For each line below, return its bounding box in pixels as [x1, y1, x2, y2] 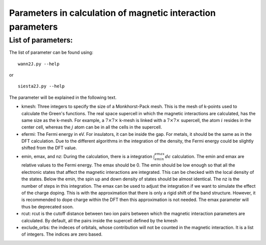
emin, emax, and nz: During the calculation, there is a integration [21, 153, 153, 159]
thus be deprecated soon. [21, 204, 74, 209]
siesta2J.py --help [18, 83, 65, 89]
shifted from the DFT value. [21, 145, 77, 151]
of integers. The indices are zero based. [21, 231, 103, 237]
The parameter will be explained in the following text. [9, 94, 117, 100]
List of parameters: [9, 36, 73, 44]
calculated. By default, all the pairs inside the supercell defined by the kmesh [21, 217, 178, 223]
